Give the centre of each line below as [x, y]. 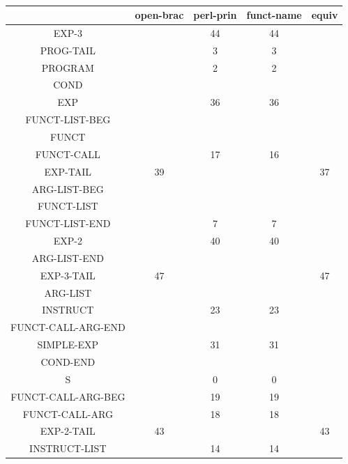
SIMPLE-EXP [68, 345]
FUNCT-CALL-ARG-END [68, 327]
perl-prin [215, 15]
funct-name [274, 15]
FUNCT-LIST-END [68, 223]
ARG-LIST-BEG [68, 188]
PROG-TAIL [68, 50]
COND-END [68, 361]
